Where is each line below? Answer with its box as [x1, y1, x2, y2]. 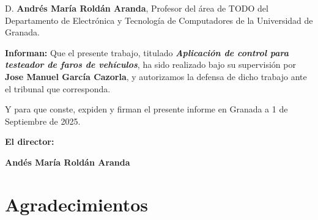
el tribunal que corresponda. [5, 82, 111, 95]
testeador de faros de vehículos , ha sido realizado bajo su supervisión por [5, 58, 296, 71]
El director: [5, 135, 54, 148]
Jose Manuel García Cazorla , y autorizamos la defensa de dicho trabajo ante [5, 70, 307, 82]
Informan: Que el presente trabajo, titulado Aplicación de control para [5, 46, 289, 59]
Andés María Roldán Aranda [5, 155, 130, 168]
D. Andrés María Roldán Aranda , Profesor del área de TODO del [5, 2, 268, 14]
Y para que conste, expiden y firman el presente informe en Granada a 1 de [5, 103, 288, 116]
